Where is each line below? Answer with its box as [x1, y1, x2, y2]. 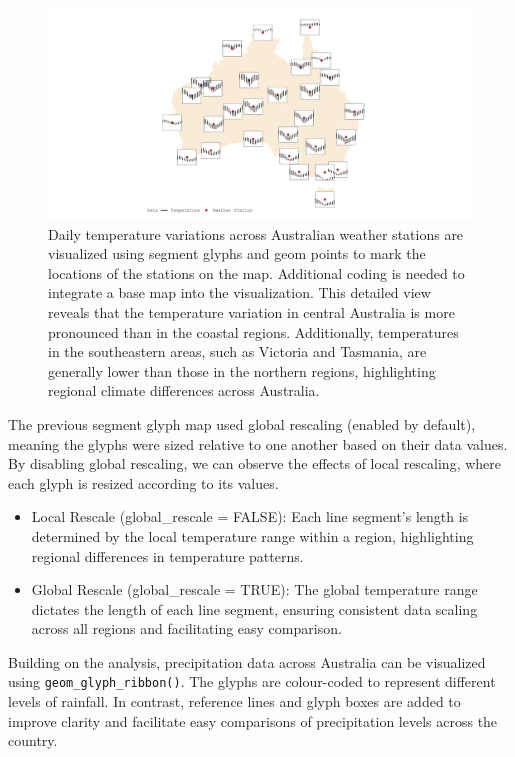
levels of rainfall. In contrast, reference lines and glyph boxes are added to [8, 691, 461, 712]
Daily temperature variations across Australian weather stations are [48, 223, 464, 244]
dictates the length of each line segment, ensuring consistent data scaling [31, 598, 478, 619]
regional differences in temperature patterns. [31, 545, 304, 566]
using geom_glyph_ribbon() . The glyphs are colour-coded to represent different [8, 671, 496, 692]
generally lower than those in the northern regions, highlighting [48, 360, 436, 381]
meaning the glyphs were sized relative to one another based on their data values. [8, 433, 508, 454]
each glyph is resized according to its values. [8, 472, 279, 493]
